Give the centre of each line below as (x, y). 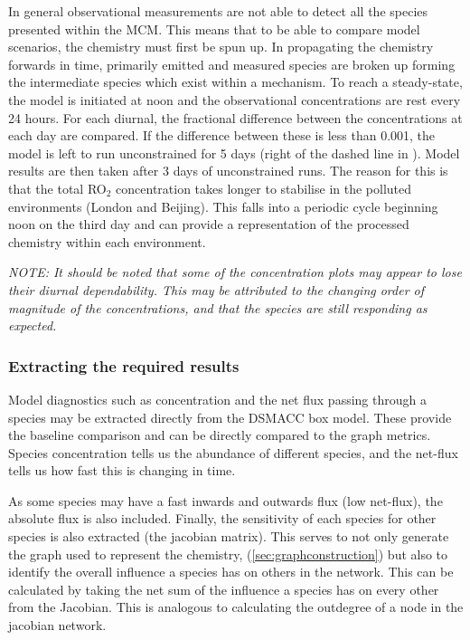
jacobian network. (57, 625)
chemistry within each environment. (107, 241)
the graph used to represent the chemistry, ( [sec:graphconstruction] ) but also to (228, 554)
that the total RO (57, 188)
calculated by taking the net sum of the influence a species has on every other (224, 589)
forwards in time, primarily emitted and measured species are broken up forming (232, 64)
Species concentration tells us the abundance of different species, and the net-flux (233, 452)
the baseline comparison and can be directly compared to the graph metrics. (220, 435)
